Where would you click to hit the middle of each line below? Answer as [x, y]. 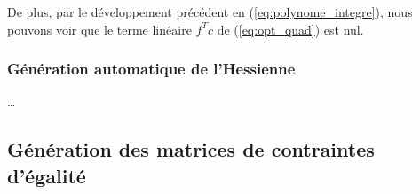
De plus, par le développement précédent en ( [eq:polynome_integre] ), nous [210, 12]
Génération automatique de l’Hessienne [151, 69]
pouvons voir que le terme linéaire [99, 29]
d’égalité [47, 175]
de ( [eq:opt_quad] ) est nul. [290, 29]
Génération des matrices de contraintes [191, 149]
